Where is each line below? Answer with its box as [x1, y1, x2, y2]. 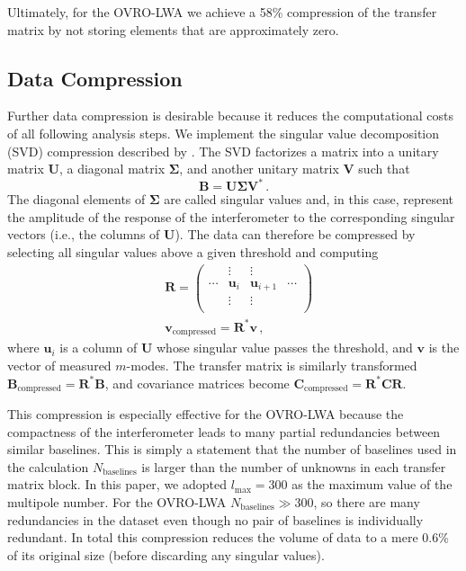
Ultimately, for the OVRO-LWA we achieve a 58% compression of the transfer [7, 3, 437, 21]
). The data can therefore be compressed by [175, 225, 416, 244]
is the [428, 338, 460, 357]
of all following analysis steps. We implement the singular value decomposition [7, 123, 440, 142]
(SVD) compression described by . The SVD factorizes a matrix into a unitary [7, 141, 439, 160]
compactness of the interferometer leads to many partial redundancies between [7, 422, 441, 441]
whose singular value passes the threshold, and [157, 338, 413, 357]
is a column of [59, 338, 138, 357]
